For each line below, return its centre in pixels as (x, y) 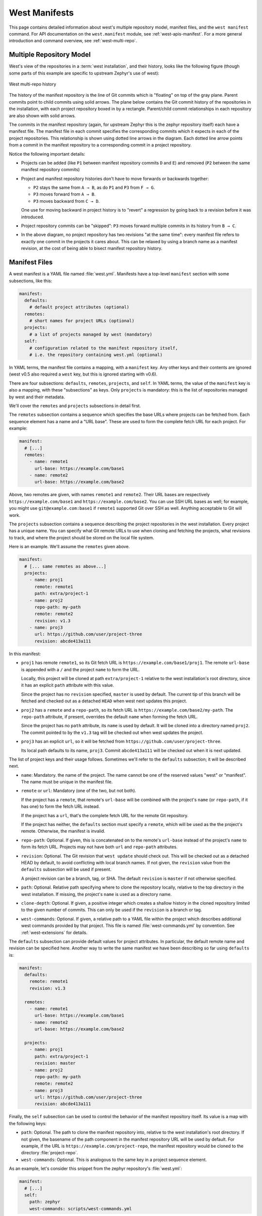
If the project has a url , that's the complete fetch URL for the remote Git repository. (105, 815)
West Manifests (41, 13)
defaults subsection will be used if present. (66, 869)
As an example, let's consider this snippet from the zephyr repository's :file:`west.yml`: (96, 1169)
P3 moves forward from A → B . (64, 194)
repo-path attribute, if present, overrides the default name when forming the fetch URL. (109, 716)
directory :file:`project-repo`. (50, 1153)
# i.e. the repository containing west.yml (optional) (96, 355)
